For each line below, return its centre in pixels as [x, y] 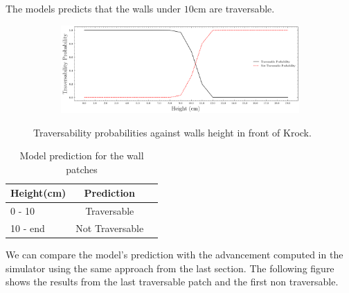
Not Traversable [110, 228]
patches [82, 169]
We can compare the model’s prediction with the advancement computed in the [174, 255]
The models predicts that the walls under [93, 8]
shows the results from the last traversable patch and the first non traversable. [172, 282]
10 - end [28, 228]
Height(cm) [38, 193]
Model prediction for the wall [82, 156]
